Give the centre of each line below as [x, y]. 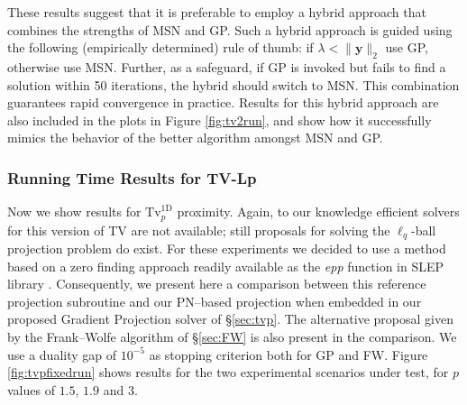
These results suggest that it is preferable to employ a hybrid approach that [217, 12]
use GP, [407, 47]
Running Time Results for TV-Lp [132, 177]
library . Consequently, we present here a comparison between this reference [217, 284]
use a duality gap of [62, 354]
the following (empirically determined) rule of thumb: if [160, 47]
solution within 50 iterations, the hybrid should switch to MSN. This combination [233, 84]
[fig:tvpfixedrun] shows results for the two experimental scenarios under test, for [228, 372]
